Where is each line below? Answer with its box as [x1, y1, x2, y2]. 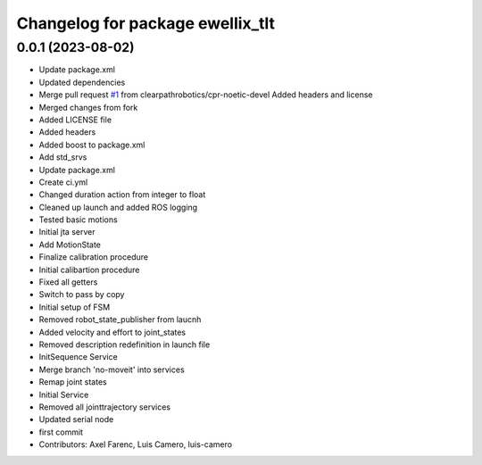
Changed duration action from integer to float [38, 189, 206, 200]
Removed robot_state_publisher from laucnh [38, 314, 202, 325]
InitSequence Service [38, 352, 118, 362]
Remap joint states [38, 377, 107, 387]
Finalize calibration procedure [38, 252, 149, 262]
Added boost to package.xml [38, 139, 145, 150]
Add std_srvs [38, 152, 87, 162]
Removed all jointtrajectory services [38, 402, 171, 412]
